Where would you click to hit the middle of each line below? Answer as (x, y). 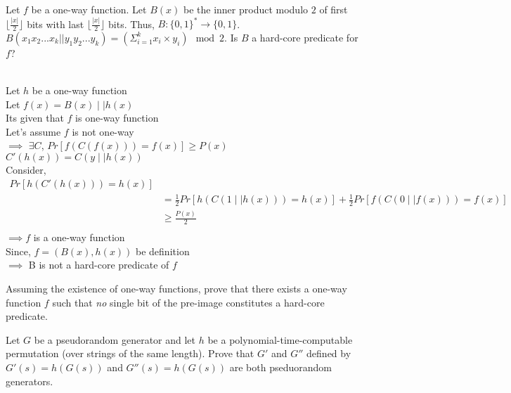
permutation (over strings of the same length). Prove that (130, 353)
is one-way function (117, 118)
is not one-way (103, 131)
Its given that (35, 118)
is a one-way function (79, 237)
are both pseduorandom (280, 367)
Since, (18, 251)
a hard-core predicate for (305, 37)
